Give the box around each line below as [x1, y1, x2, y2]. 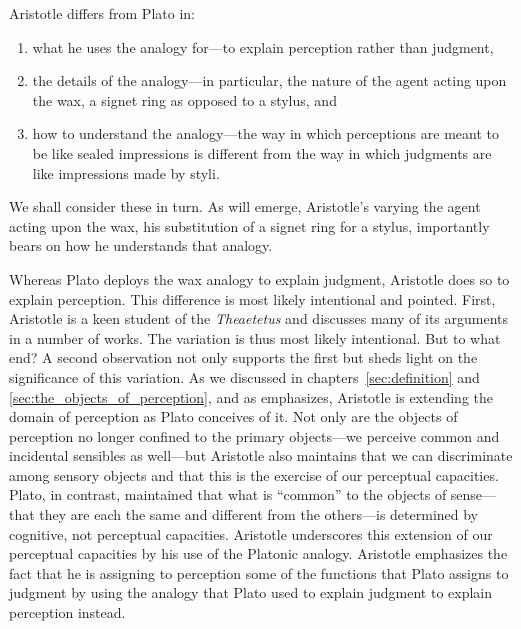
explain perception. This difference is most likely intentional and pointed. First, [9, 288, 496, 309]
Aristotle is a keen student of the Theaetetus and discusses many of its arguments [9, 308, 509, 329]
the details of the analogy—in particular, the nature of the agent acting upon [32, 70, 507, 91]
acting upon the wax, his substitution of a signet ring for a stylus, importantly [9, 215, 490, 236]
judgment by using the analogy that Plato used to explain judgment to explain [9, 582, 493, 603]
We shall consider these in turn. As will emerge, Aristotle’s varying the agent [9, 196, 481, 217]
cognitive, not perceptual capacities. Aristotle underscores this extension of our [9, 523, 493, 544]
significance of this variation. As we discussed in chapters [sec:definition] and [9, 366, 480, 387]
